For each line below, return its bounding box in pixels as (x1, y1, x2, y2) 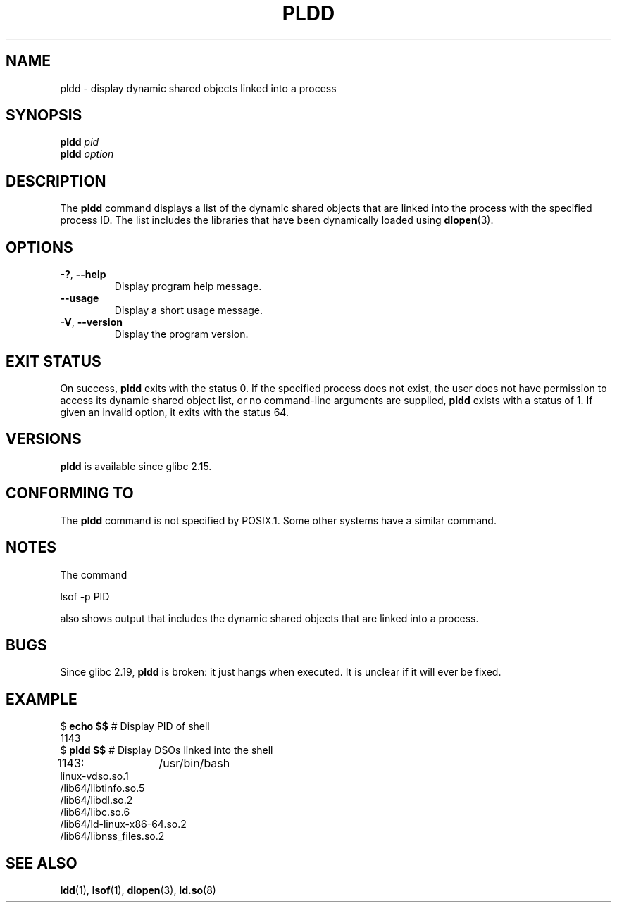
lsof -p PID (60, 590, 110, 603)
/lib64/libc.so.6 (60, 806, 130, 819)
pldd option (60, 148, 114, 160)
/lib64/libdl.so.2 (60, 794, 133, 807)
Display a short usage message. (114, 304, 263, 317)
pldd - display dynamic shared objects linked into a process (60, 82, 337, 94)
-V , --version (60, 316, 123, 329)
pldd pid (60, 136, 99, 149)
